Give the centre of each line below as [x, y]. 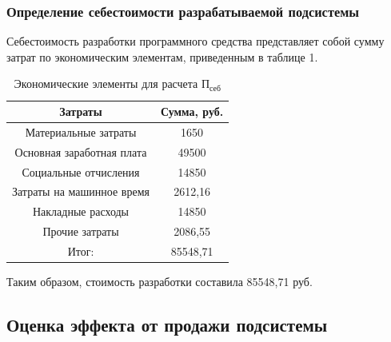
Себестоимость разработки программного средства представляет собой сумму [195, 41]
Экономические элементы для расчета [106, 84]
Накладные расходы [81, 211]
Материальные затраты [81, 131]
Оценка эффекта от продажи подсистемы [167, 324]
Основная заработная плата [81, 151]
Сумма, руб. [192, 111]
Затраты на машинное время [81, 191]
